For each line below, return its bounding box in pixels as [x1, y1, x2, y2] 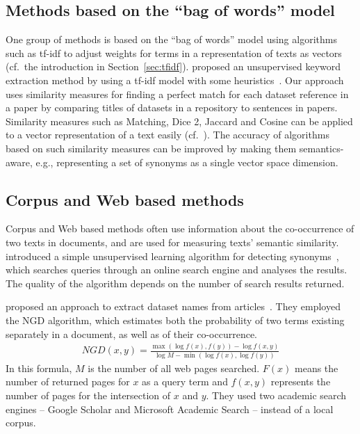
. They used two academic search [206, 388, 347, 402]
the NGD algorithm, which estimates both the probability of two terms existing [6, 312, 345, 327]
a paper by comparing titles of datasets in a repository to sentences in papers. [6, 100, 338, 115]
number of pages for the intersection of [6, 388, 171, 402]
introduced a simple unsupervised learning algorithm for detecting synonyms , [6, 248, 339, 263]
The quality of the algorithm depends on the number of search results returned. [6, 275, 345, 290]
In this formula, [6, 360, 72, 375]
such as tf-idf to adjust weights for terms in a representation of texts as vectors [6, 45, 342, 60]
